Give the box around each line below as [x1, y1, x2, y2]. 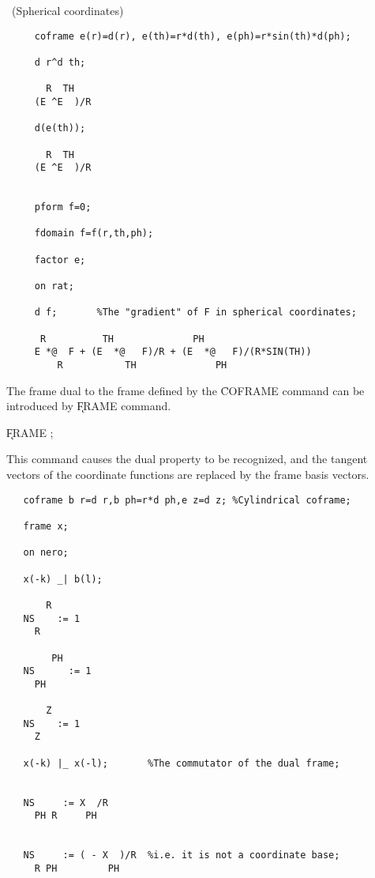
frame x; [23, 520, 69, 532]
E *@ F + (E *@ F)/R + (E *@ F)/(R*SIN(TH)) [34, 346, 312, 358]
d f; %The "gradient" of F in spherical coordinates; [34, 307, 357, 318]
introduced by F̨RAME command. [6, 398, 171, 414]
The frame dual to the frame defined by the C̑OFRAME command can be [6, 382, 365, 398]
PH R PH [34, 810, 97, 822]
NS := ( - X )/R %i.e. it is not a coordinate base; [23, 850, 340, 861]
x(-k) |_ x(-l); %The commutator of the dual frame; [23, 757, 340, 769]
